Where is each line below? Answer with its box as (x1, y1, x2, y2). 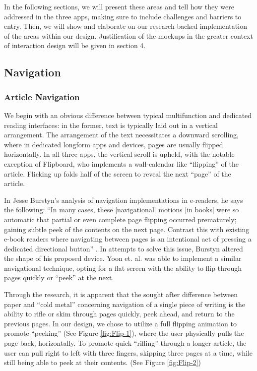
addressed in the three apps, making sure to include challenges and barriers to (4, 11, 242, 21)
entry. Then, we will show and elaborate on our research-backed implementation (4, 21, 247, 31)
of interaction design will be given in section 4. (4, 40, 146, 51)
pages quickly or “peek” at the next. (4, 272, 114, 283)
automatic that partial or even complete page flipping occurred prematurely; (4, 214, 237, 224)
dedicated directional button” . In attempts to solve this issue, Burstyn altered (4, 243, 243, 253)
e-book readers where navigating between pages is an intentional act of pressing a (4, 234, 252, 244)
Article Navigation (4, 90, 80, 103)
